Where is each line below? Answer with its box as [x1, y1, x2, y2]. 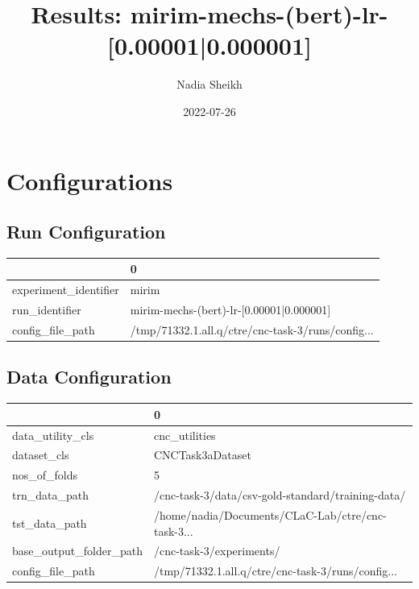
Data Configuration [6, 364, 172, 389]
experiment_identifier [12, 281, 119, 298]
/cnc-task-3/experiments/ [153, 542, 280, 559]
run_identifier [12, 301, 81, 318]
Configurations [6, 164, 173, 197]
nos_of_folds [12, 467, 78, 483]
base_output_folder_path [12, 542, 143, 559]
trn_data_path [12, 487, 89, 504]
